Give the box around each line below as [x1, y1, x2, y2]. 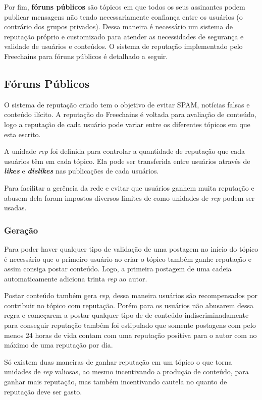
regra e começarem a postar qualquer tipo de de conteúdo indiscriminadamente [4, 310, 249, 320]
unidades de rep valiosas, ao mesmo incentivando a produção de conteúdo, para [4, 366, 249, 377]
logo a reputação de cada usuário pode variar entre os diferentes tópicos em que [4, 119, 250, 129]
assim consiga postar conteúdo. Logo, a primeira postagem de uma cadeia [4, 263, 232, 274]
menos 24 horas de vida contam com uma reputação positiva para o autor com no [4, 329, 257, 340]
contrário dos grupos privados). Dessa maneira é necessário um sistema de [4, 21, 233, 32]
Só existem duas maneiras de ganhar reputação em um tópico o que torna [4, 356, 232, 367]
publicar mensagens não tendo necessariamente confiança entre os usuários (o [4, 11, 243, 22]
